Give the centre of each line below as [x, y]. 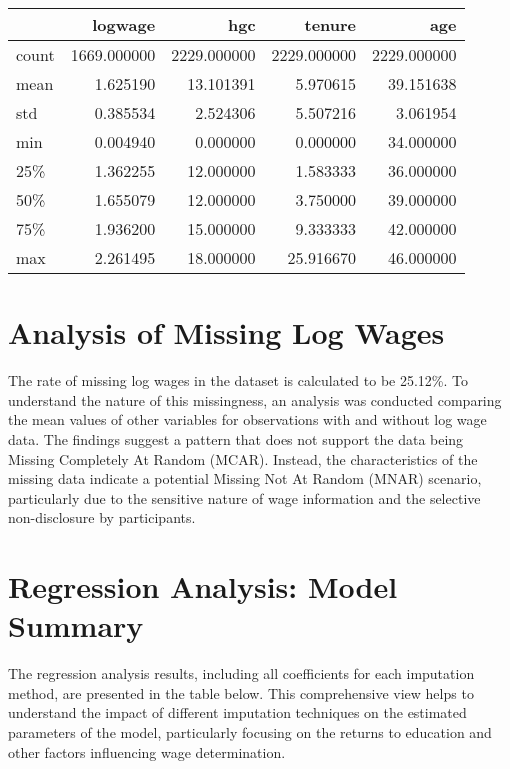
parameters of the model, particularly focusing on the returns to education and [250, 731]
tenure [330, 24]
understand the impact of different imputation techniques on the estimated [237, 712]
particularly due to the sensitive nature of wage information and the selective [244, 497]
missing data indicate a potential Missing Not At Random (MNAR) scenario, [245, 478]
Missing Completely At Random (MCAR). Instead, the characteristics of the [243, 458]
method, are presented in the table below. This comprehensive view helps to [241, 692]
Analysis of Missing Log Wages [226, 332]
